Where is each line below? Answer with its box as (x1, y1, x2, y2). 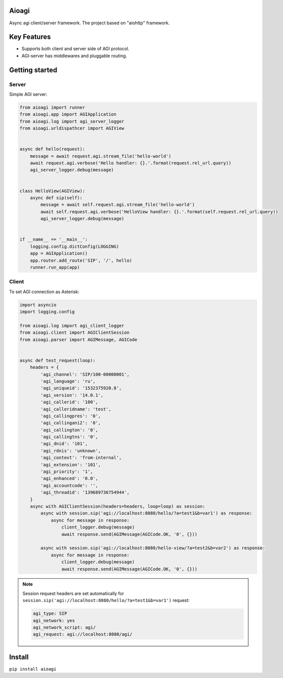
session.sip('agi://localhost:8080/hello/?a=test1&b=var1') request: (22, 598, 190, 603)
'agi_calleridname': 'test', (40, 406, 112, 412)
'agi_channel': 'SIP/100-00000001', (40, 372, 130, 377)
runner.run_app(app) (30, 264, 80, 270)
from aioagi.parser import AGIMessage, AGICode (19, 337, 137, 342)
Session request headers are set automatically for (22, 590, 124, 596)
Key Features (9, 33, 51, 41)
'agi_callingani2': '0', (40, 420, 101, 426)
